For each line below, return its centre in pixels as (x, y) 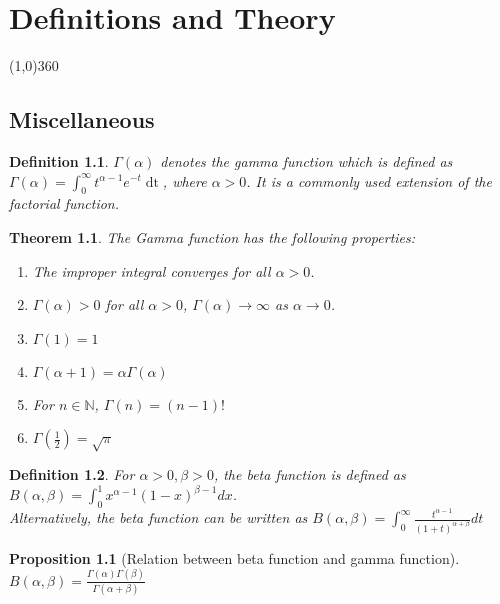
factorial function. (64, 203)
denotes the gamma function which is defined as (306, 160)
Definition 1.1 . (59, 160)
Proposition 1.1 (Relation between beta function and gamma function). (234, 557)
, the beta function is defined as (309, 474)
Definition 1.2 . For (72, 474)
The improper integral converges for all (151, 270)
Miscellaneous (82, 119)
